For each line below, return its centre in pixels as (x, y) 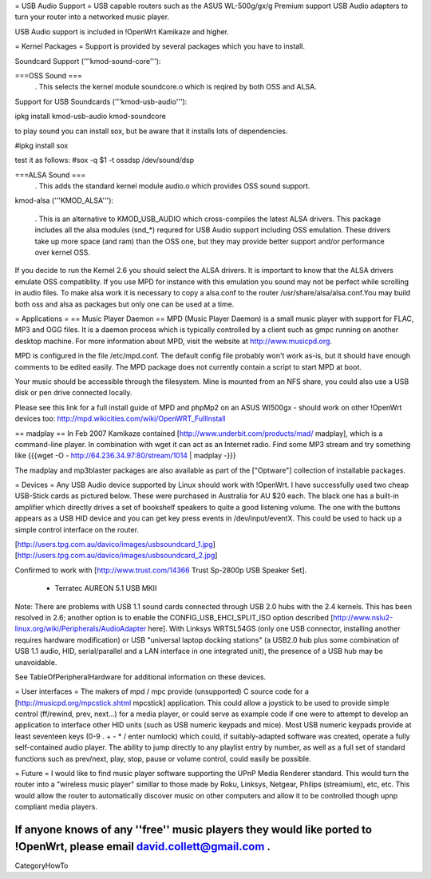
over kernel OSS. (63, 252)
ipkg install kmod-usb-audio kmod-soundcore (91, 117)
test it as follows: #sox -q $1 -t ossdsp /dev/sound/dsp (105, 160)
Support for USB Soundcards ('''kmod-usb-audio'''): (101, 101)
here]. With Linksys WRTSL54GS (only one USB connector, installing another (274, 629)
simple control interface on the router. (77, 529)
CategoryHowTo (42, 865)
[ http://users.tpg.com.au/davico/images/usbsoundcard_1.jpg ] (115, 544)
